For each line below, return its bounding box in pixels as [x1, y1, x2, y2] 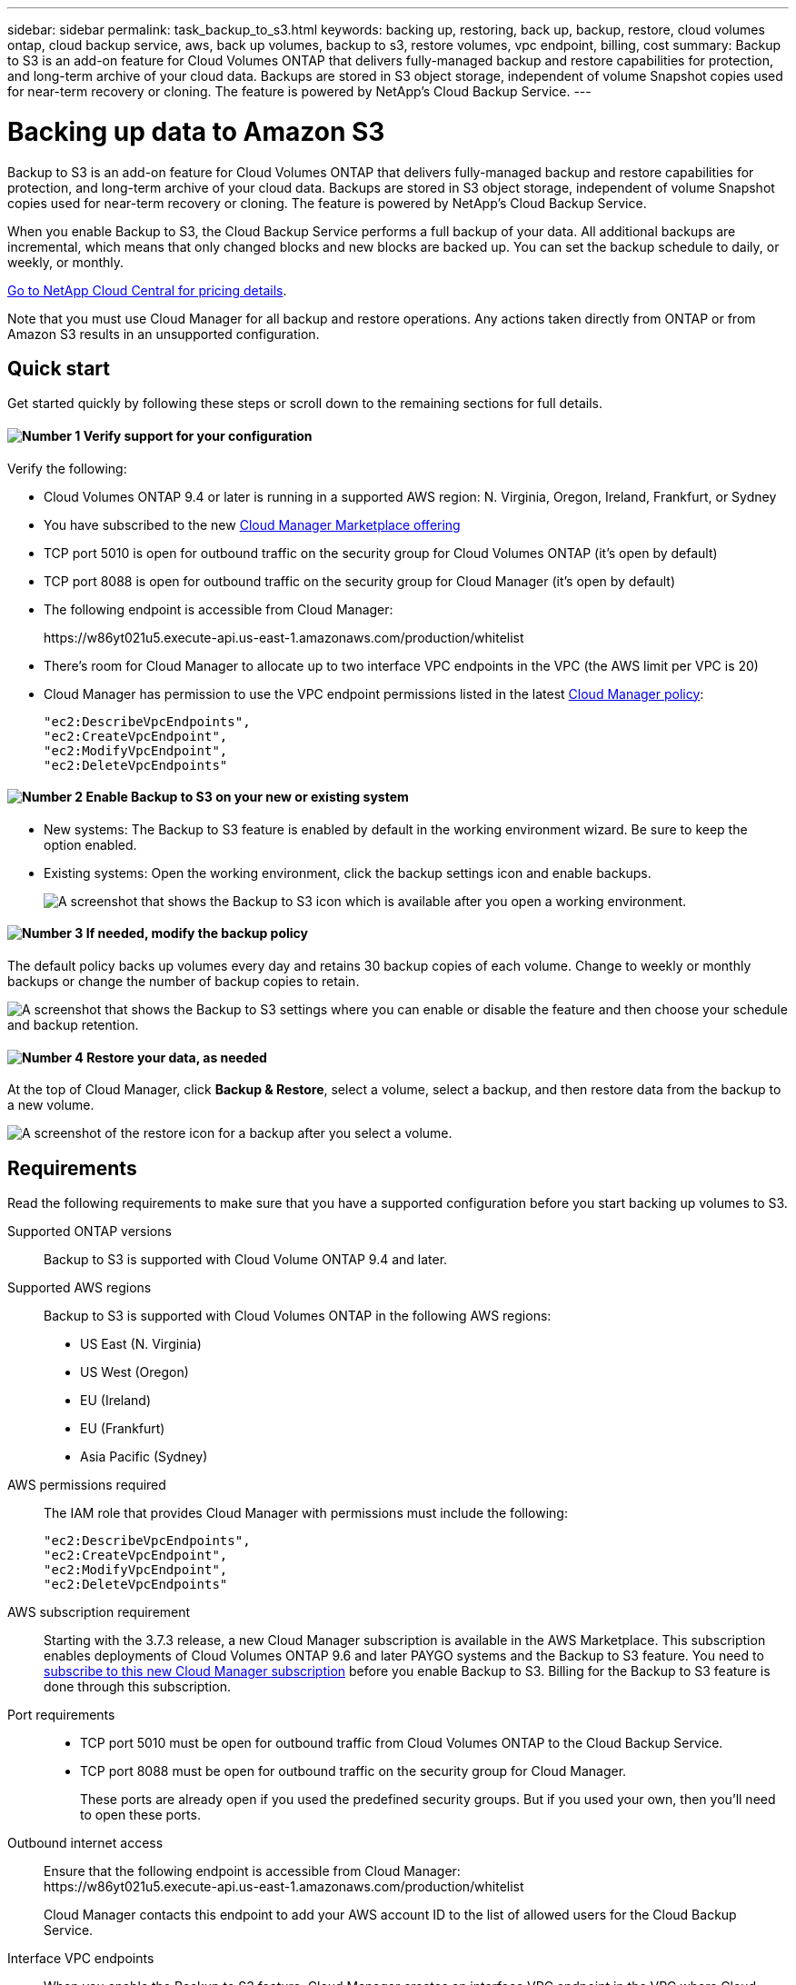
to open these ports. [80, 1807, 201, 1823]
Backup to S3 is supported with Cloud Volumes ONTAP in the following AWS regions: [44, 1308, 552, 1324]
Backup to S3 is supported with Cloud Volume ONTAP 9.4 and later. [44, 1252, 448, 1268]
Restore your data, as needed [86, 1049, 267, 1065]
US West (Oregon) [80, 1364, 189, 1381]
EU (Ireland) [80, 1392, 152, 1409]
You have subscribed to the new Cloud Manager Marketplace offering [44, 516, 461, 533]
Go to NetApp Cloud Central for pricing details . [7, 282, 287, 298]
